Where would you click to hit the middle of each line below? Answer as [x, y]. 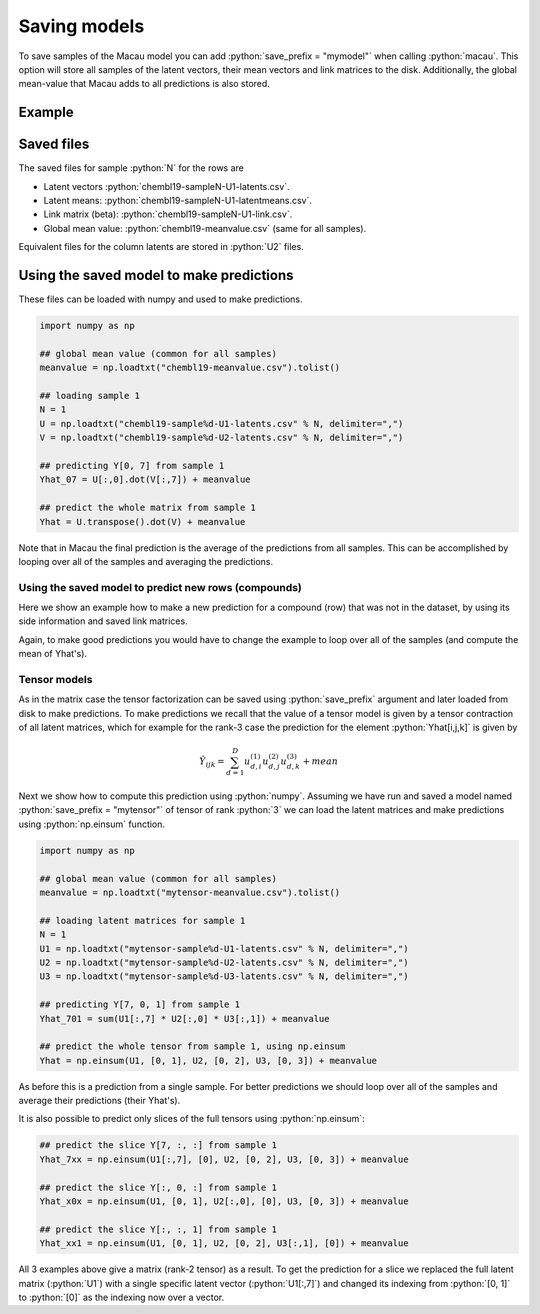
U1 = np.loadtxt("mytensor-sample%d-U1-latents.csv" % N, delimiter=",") [224, 948]
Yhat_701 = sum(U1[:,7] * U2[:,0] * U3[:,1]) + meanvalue [184, 1018]
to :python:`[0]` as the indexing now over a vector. [121, 1297]
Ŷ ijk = [212, 763]
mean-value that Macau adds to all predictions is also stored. [144, 84]
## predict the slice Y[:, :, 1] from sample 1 [158, 1229]
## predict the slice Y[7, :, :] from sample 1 [158, 1145]
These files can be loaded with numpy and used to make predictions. [161, 299]
